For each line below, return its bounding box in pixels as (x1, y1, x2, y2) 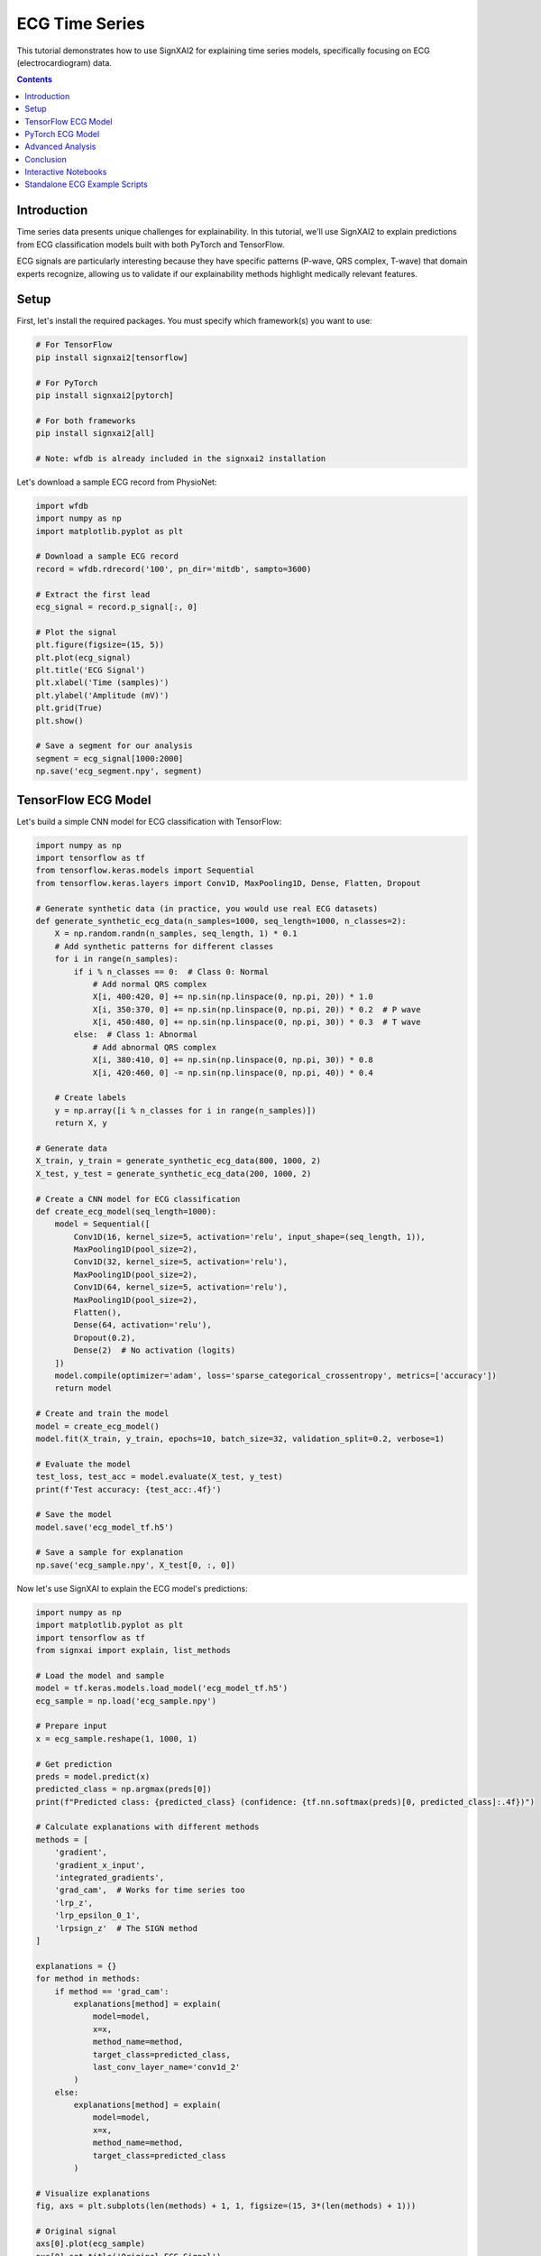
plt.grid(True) (35, 703, 103, 713)
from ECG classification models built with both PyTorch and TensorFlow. (16, 239, 285, 250)
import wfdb (35, 501, 89, 511)
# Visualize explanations (35, 2188, 151, 2198)
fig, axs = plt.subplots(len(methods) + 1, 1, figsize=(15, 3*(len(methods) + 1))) (35, 2201, 417, 2211)
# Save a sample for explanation (35, 1548, 184, 1558)
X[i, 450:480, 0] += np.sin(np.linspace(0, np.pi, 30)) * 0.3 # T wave (92, 1017, 421, 1028)
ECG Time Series (16, 14, 145, 33)
